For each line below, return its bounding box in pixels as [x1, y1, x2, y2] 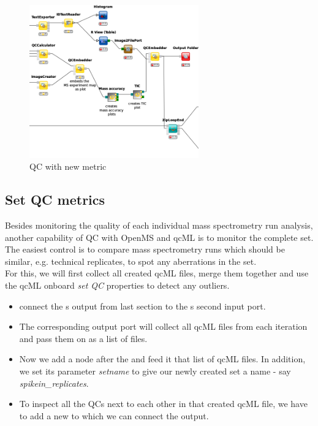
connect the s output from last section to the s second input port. [19, 299, 266, 312]
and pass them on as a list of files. [19, 332, 148, 344]
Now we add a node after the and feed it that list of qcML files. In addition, [19, 352, 306, 365]
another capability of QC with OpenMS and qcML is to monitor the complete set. [5, 230, 314, 243]
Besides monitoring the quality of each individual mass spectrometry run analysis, [5, 218, 313, 231]
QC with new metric [29, 160, 107, 173]
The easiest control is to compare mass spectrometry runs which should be [5, 243, 285, 256]
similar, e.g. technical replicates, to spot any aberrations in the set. [5, 254, 257, 267]
